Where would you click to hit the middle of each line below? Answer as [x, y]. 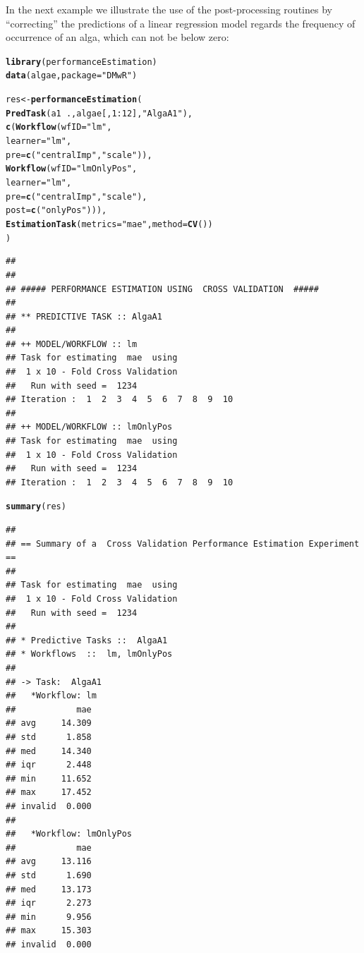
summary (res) [36, 507]
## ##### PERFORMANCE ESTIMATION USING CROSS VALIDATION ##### [162, 289]
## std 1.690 [49, 875]
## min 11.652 [49, 778]
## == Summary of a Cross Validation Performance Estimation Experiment [183, 544]
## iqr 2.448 [49, 765]
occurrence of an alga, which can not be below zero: [117, 37]
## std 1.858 [49, 737]
